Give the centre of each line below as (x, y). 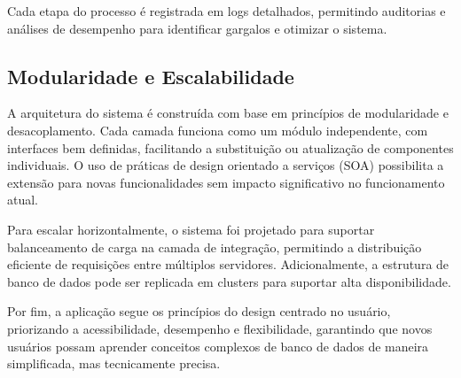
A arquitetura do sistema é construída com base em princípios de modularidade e (228, 113)
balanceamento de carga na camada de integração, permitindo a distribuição (215, 247)
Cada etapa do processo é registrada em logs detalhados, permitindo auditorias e (227, 11)
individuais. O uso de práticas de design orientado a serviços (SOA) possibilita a (226, 165)
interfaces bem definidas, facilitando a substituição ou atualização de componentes (230, 147)
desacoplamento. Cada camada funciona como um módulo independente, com (218, 130)
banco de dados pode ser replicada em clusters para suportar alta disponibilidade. (229, 281)
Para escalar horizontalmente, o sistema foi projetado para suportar (191, 229)
